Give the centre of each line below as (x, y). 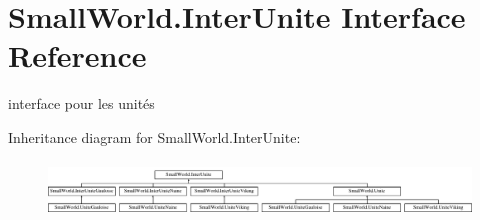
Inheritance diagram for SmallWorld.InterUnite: (154, 136)
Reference (77, 55)
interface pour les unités (81, 103)
